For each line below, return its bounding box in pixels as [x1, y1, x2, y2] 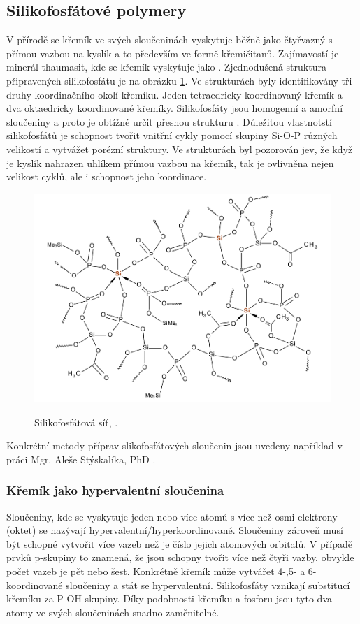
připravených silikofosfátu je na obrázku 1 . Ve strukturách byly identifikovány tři [6, 73, 352, 87]
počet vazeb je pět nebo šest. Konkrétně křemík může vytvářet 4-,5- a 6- [6, 563, 317, 578]
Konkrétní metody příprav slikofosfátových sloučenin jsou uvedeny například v [6, 438, 343, 453]
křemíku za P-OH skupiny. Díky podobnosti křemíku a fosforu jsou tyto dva [6, 591, 332, 606]
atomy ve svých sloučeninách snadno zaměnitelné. [6, 604, 219, 619]
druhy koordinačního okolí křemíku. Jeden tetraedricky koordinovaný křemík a [6, 87, 343, 101]
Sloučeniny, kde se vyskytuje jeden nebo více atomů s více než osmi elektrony [6, 509, 338, 523]
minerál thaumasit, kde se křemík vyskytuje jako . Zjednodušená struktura [6, 59, 326, 74]
